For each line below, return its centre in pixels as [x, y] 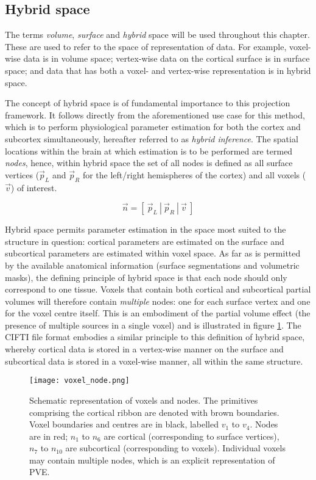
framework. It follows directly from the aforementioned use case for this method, [155, 115]
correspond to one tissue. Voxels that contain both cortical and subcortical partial [158, 289]
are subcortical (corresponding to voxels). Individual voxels [175, 448]
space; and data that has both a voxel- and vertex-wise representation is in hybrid [158, 70]
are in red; [49, 436]
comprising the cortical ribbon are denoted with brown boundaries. [154, 412]
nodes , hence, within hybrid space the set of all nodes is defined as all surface [149, 163]
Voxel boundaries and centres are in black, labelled [124, 424]
